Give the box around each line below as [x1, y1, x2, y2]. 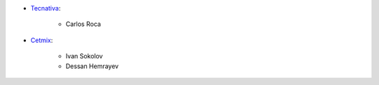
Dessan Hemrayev [65, 62, 119, 70]
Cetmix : [30, 36, 53, 44]
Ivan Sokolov [65, 52, 103, 60]
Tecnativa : [30, 4, 61, 12]
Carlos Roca [65, 20, 101, 28]
